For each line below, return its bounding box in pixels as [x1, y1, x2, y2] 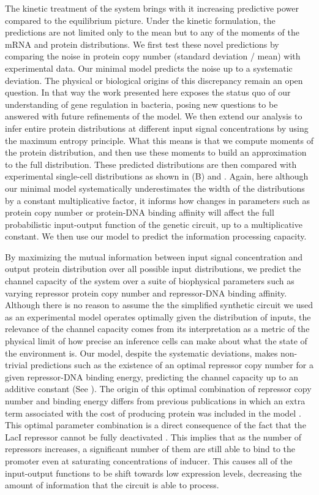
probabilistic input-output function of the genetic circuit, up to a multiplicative [5, 217, 302, 230]
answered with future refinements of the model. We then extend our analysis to [5, 110, 302, 123]
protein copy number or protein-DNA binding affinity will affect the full [5, 206, 274, 219]
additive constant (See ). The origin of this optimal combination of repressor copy [5, 382, 312, 395]
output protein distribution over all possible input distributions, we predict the [5, 262, 301, 275]
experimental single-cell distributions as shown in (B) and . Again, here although [5, 170, 309, 183]
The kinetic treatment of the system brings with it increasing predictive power [5, 2, 299, 14]
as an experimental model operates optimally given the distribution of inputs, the [5, 310, 311, 323]
